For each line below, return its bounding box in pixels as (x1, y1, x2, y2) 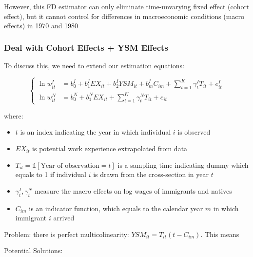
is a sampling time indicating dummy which (117, 159, 249, 170)
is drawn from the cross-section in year (93, 169, 209, 179)
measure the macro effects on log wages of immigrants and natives (34, 185, 232, 196)
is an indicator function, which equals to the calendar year (29, 203, 203, 213)
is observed (177, 127, 211, 137)
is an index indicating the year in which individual (20, 127, 171, 137)
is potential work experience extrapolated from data (32, 143, 188, 153)
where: (4, 110, 23, 120)
